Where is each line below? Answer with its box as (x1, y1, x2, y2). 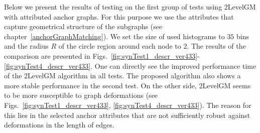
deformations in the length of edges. (4, 119, 114, 130)
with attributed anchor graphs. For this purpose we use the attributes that (4, 11, 234, 22)
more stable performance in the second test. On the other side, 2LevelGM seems (4, 80, 251, 90)
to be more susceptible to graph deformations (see (4, 90, 158, 100)
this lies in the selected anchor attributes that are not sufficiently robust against (4, 109, 250, 120)
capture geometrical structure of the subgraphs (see (4, 21, 163, 32)
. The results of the (187, 41, 246, 51)
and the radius (4, 41, 49, 51)
